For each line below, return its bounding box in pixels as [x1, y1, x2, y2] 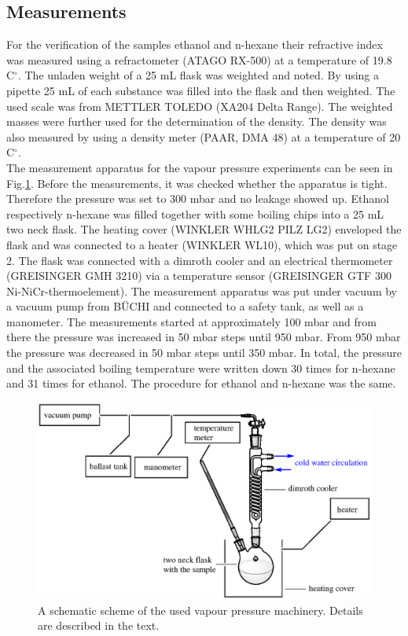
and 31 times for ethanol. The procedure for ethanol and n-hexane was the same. [6, 375, 396, 392]
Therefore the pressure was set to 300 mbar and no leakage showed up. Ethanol [6, 190, 389, 207]
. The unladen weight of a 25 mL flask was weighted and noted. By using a [17, 67, 380, 83]
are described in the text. [38, 617, 160, 634]
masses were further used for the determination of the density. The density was [6, 113, 387, 130]
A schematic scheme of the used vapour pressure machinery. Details [38, 601, 363, 618]
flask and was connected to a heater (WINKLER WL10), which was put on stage [6, 236, 398, 252]
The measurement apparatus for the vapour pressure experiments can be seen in [6, 159, 393, 175]
